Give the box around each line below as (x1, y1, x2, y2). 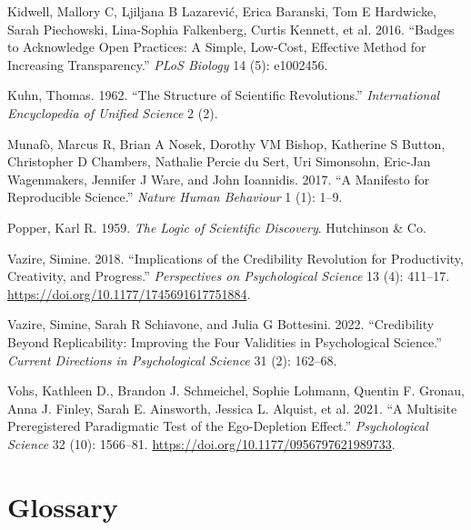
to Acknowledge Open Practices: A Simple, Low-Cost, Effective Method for (7, 37, 426, 56)
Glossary (7, 487, 118, 525)
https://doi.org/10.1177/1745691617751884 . (7, 284, 251, 303)
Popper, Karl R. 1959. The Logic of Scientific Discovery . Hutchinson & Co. (7, 217, 426, 236)
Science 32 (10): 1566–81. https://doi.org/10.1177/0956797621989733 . (7, 434, 396, 453)
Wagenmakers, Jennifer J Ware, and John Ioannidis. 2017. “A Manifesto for (7, 169, 430, 188)
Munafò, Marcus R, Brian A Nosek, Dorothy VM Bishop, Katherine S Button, (7, 134, 446, 153)
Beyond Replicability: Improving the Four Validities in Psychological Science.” (7, 332, 442, 351)
